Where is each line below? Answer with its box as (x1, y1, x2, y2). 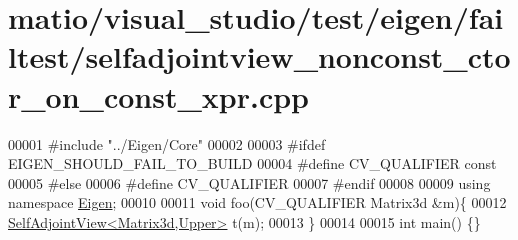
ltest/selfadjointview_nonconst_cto (8, 36, 511, 77)
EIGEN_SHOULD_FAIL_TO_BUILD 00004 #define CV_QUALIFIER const (8, 153, 497, 174)
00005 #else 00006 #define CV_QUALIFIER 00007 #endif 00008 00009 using (8, 172, 491, 193)
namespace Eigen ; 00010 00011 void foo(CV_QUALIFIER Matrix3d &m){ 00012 (8, 192, 507, 213)
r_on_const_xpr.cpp (8, 75, 309, 116)
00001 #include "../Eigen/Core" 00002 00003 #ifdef (8, 133, 326, 154)
